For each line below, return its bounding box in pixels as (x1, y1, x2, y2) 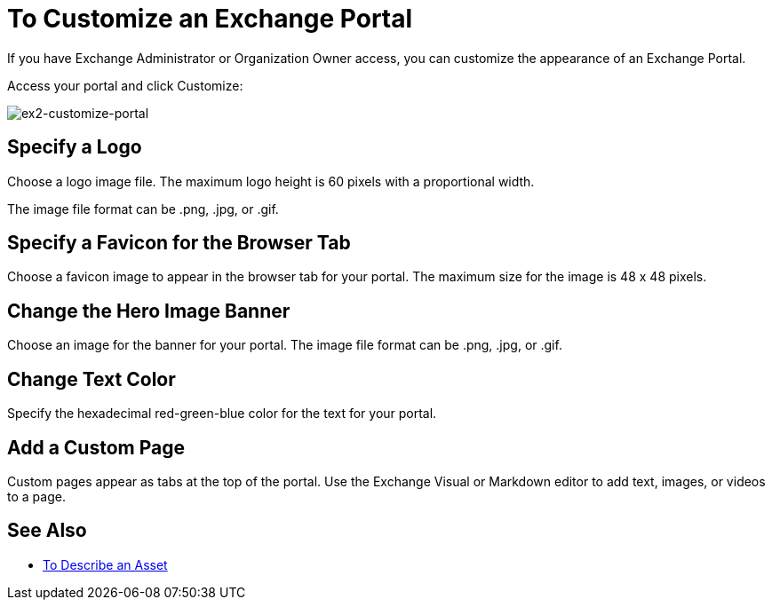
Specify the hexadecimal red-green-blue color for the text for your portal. (7, 406, 437, 422)
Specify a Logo (7, 136, 142, 159)
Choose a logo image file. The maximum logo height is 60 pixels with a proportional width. (7, 173, 535, 189)
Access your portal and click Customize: (7, 77, 243, 93)
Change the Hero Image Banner (7, 299, 290, 322)
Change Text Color (7, 367, 176, 390)
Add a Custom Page (7, 436, 185, 459)
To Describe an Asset (43, 556, 168, 572)
